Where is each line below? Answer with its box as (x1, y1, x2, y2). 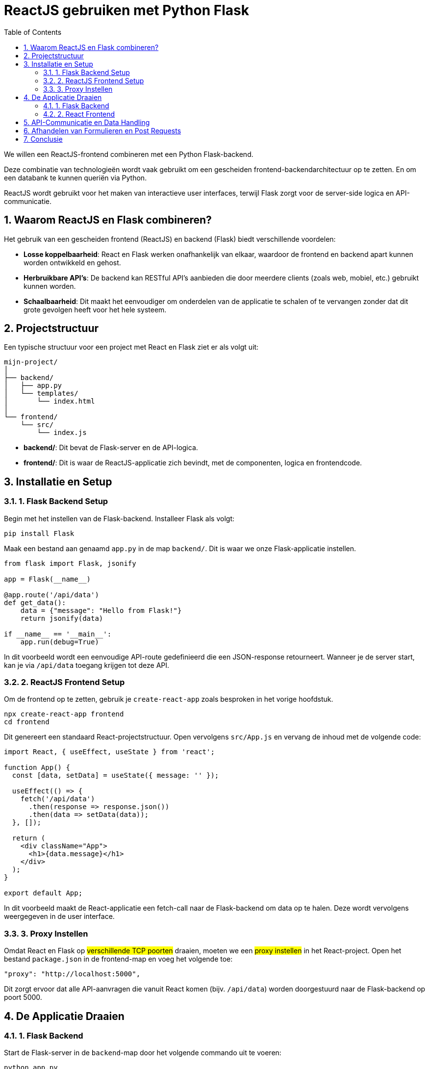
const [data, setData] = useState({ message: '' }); (12, 771, 219, 780)
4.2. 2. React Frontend (43, 109, 115, 118)
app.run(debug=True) (20, 637, 99, 646)
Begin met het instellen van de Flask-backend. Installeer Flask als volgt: (4, 514, 234, 523)
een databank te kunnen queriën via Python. (4, 173, 147, 182)
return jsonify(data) (20, 614, 103, 622)
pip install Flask (4, 529, 75, 537)
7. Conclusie (24, 134, 63, 143)
